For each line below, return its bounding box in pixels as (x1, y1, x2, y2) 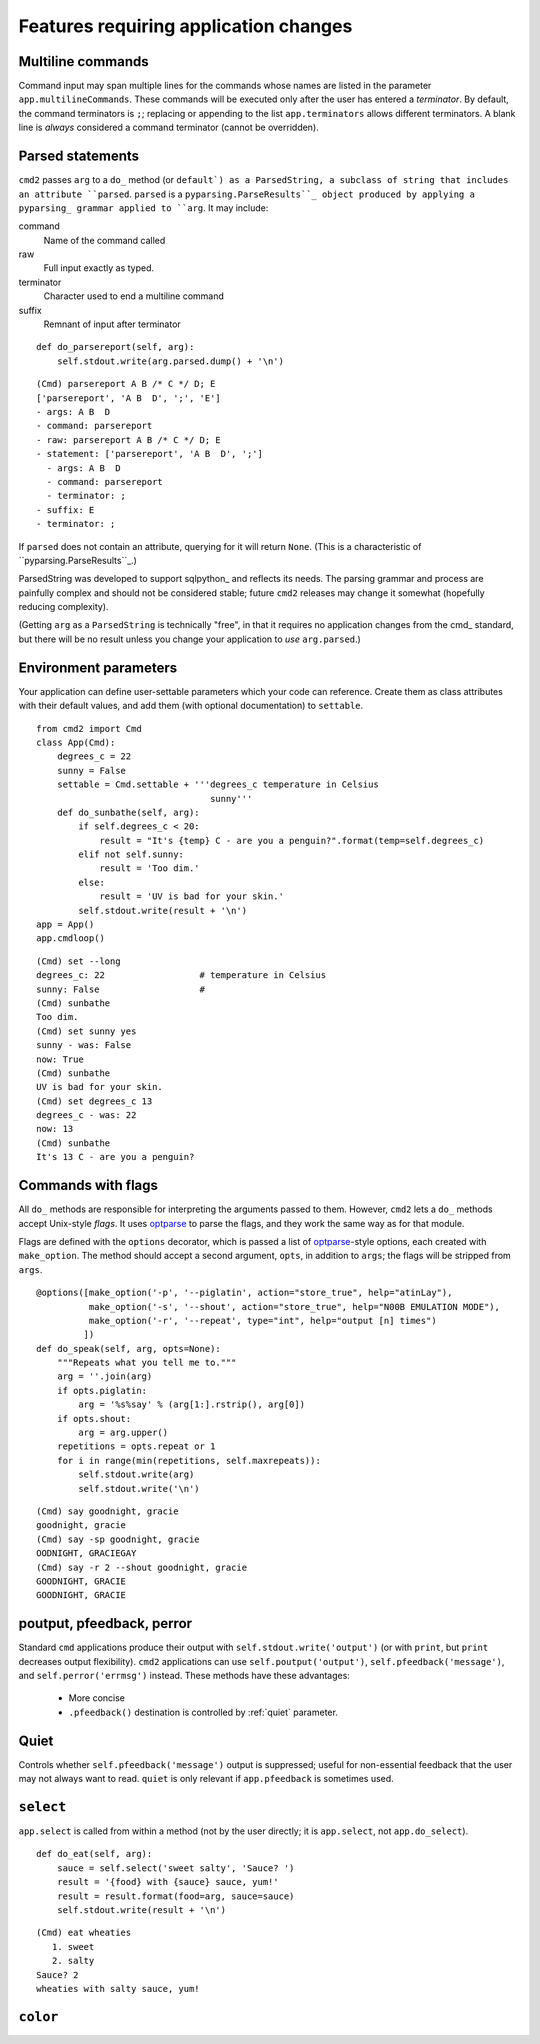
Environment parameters (18, 659, 178, 676)
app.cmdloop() (36, 933, 105, 944)
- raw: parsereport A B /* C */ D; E (36, 434, 222, 445)
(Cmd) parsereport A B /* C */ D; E (36, 378, 216, 390)
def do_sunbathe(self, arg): (56, 806, 200, 818)
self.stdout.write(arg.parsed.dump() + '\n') (56, 355, 285, 367)
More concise (68, 1692, 125, 1704)
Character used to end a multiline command (43, 290, 225, 302)
